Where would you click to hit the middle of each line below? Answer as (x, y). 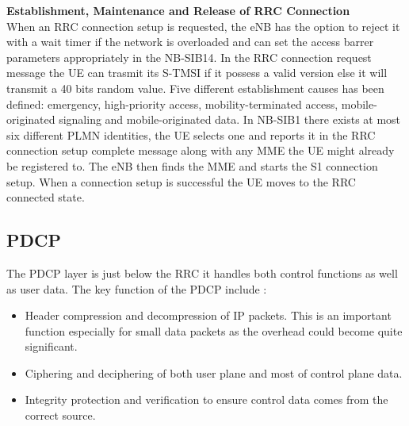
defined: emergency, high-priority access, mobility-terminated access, (172, 104)
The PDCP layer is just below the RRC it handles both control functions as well (202, 272)
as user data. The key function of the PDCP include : (137, 288)
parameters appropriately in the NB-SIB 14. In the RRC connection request (189, 57)
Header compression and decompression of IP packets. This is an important (208, 315)
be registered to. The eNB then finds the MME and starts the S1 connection (192, 165)
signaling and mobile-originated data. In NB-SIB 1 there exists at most (230, 119)
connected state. (46, 197)
